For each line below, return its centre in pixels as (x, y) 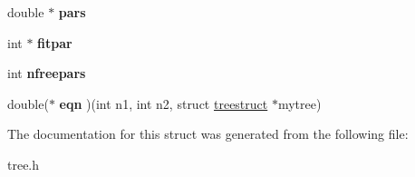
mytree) (299, 103)
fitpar (55, 42)
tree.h (24, 164)
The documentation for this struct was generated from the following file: (208, 134)
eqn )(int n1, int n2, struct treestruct (164, 103)
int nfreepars (47, 73)
